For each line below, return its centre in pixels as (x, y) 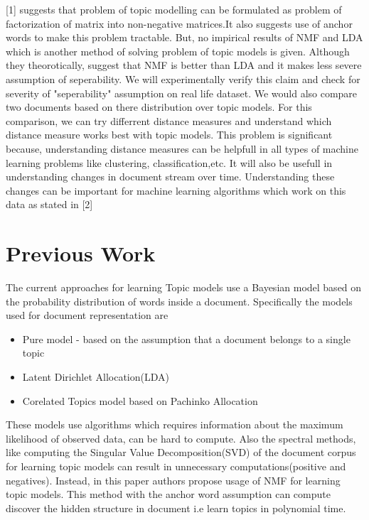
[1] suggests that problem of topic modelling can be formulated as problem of (174, 9)
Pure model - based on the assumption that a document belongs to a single (186, 338)
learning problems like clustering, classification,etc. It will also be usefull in (169, 162)
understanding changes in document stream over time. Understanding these (170, 177)
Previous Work (81, 253)
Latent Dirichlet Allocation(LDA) (96, 377)
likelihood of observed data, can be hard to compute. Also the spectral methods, (181, 438)
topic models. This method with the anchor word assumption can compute (168, 494)
